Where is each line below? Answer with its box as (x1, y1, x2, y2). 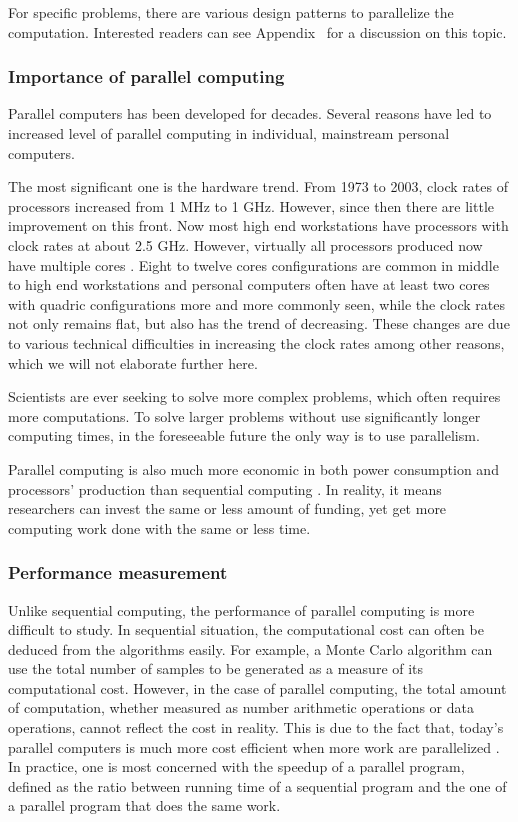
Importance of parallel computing (8, 64, 285, 89)
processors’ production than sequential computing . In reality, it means (8, 478, 442, 499)
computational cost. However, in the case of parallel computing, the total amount (8, 677, 507, 698)
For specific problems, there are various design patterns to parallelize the (8, 2, 454, 22)
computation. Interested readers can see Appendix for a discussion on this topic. (8, 21, 507, 42)
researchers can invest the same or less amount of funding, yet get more (8, 498, 447, 519)
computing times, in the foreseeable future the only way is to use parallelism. (8, 425, 480, 446)
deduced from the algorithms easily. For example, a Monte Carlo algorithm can (8, 638, 493, 659)
